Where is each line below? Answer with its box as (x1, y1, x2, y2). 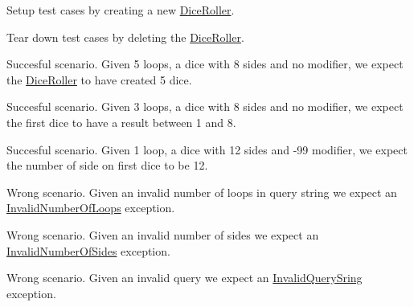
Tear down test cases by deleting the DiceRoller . (6, 28, 244, 45)
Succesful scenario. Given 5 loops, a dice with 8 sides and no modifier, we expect (6, 55, 404, 72)
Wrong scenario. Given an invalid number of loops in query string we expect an (6, 183, 397, 200)
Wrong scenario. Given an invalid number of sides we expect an (6, 226, 319, 243)
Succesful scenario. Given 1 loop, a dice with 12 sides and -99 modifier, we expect (6, 141, 408, 158)
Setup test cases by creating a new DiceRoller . (6, 2, 235, 18)
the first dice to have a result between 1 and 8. (6, 113, 236, 130)
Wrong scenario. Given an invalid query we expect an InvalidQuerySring (6, 269, 363, 286)
